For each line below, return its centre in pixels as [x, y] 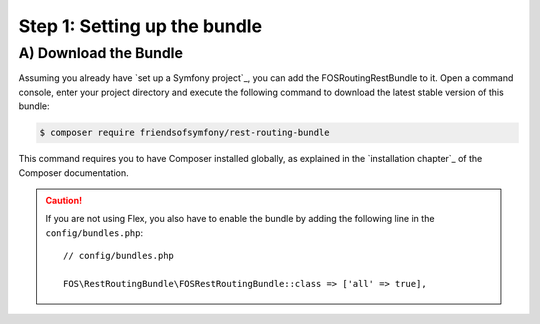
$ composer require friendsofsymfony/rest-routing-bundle [184, 133]
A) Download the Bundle [101, 53]
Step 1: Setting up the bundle [140, 26]
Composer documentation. [73, 172]
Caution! [64, 200]
